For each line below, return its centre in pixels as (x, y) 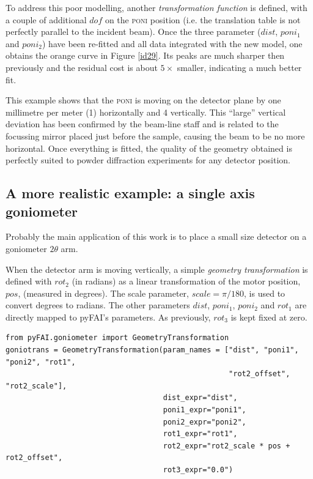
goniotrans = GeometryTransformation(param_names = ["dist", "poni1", (152, 350)
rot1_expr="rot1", (200, 434)
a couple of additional (46, 19)
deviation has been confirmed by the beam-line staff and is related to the (142, 124)
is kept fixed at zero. (269, 317)
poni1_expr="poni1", (204, 410)
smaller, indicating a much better (239, 67)
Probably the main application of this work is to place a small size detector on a (156, 236)
